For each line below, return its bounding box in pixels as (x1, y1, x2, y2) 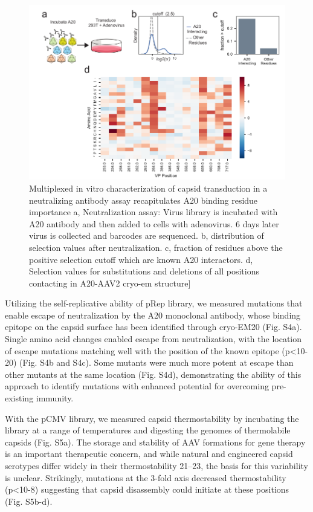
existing (5, 392, 34, 404)
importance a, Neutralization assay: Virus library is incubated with (29, 206, 278, 218)
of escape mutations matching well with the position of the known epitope (5, 344, 279, 357)
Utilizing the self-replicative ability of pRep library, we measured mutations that (5, 297, 303, 309)
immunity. (36, 392, 74, 404)
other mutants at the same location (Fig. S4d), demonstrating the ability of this (5, 368, 302, 380)
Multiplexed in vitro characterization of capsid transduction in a (29, 181, 268, 194)
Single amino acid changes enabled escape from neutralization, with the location (5, 332, 302, 345)
